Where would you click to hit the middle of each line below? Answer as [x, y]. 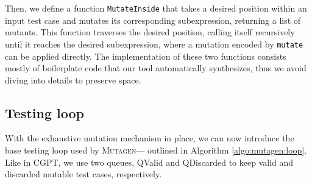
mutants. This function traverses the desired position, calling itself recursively [150, 32]
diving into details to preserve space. [73, 80]
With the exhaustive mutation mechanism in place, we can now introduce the [150, 138]
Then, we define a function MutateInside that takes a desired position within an [156, 8]
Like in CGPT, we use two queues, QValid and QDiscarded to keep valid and [149, 162]
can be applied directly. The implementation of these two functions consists [146, 56]
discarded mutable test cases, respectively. [83, 174]
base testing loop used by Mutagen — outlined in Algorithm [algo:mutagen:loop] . [156, 150]
